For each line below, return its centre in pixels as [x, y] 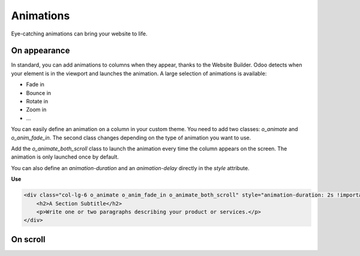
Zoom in [36, 110]
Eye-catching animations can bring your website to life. [79, 34]
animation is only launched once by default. [65, 157]
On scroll [28, 239]
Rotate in [37, 102]
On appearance [40, 51]
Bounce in [38, 93]
